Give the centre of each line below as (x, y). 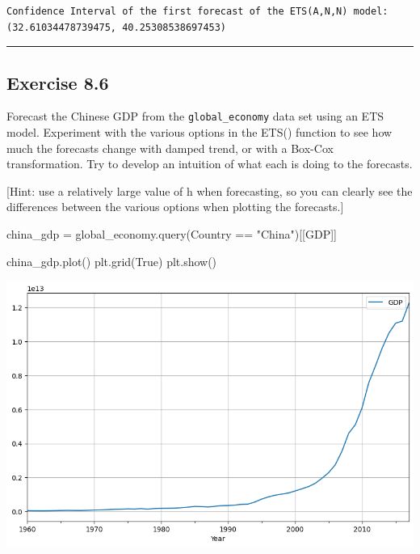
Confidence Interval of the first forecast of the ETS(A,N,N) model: (197, 11)
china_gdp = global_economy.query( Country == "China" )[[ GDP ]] (172, 234)
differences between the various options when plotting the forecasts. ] (175, 207)
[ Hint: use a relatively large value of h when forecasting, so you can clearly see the (210, 190)
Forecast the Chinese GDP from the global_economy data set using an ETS (195, 116)
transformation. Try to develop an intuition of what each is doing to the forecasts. (210, 164)
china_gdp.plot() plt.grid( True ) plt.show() (112, 261)
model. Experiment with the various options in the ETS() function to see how (199, 132)
